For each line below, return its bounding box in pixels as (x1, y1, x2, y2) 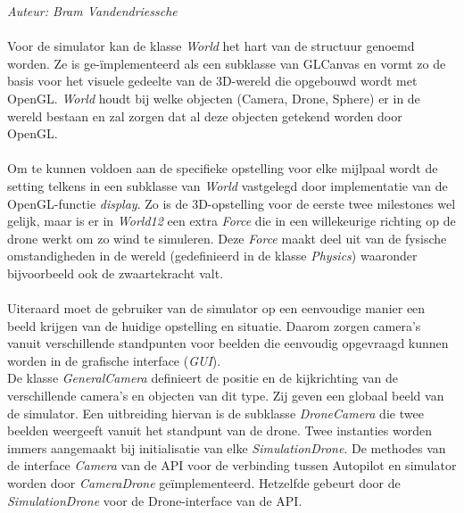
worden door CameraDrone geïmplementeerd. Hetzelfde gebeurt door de (7, 474, 401, 492)
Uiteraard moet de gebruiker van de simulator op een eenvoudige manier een (7, 299, 426, 318)
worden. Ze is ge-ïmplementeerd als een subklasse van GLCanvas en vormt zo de (7, 54, 446, 72)
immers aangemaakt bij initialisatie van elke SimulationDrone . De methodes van (7, 438, 446, 457)
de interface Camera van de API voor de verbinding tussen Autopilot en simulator (7, 456, 457, 475)
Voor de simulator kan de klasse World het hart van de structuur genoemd (7, 37, 415, 55)
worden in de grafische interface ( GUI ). (7, 351, 221, 369)
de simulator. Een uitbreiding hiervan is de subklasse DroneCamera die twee (7, 403, 424, 422)
